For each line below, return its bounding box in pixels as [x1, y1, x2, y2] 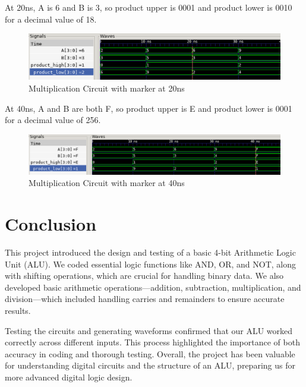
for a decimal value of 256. [5, 114, 101, 126]
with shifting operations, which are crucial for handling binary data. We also [5, 269, 284, 282]
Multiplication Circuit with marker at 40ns [29, 177, 185, 189]
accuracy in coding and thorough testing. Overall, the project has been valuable [5, 347, 295, 360]
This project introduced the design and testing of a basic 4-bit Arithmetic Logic [5, 246, 296, 259]
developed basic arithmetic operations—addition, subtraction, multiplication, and [5, 281, 301, 293]
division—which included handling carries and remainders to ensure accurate [5, 292, 285, 305]
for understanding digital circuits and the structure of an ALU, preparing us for [5, 359, 295, 372]
